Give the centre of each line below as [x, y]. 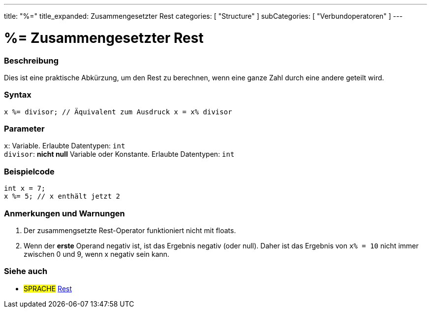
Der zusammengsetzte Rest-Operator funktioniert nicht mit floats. [130, 230]
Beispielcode [29, 171]
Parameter [24, 129]
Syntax [18, 95]
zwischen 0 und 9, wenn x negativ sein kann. [97, 254]
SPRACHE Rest [48, 288]
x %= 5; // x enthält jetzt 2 [62, 196]
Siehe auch [26, 271]
